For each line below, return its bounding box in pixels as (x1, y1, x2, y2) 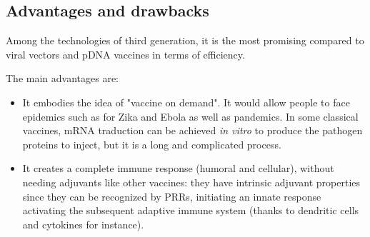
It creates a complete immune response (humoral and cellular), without (22, 161, 334, 176)
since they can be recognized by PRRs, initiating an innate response (22, 188, 321, 203)
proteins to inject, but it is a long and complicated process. (22, 136, 281, 151)
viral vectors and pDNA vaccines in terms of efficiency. (6, 46, 245, 61)
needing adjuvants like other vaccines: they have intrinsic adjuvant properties (22, 174, 361, 189)
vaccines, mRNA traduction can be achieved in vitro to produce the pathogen (22, 123, 363, 138)
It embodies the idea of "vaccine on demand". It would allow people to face (22, 94, 350, 109)
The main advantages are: (6, 71, 119, 86)
